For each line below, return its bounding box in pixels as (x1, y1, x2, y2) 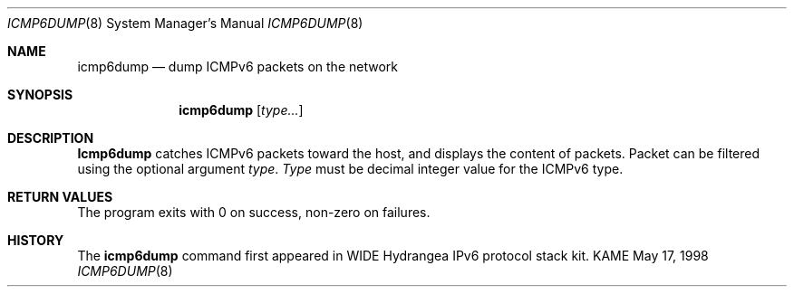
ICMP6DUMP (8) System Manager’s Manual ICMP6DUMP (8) (7, 15, 363, 31)
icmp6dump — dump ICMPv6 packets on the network (77, 59, 398, 74)
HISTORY (7, 232, 64, 248)
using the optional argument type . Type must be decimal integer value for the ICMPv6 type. (77, 161, 624, 176)
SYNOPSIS (7, 87, 73, 102)
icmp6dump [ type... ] (179, 102, 304, 118)
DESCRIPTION (7, 130, 94, 146)
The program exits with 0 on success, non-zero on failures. (77, 204, 431, 220)
